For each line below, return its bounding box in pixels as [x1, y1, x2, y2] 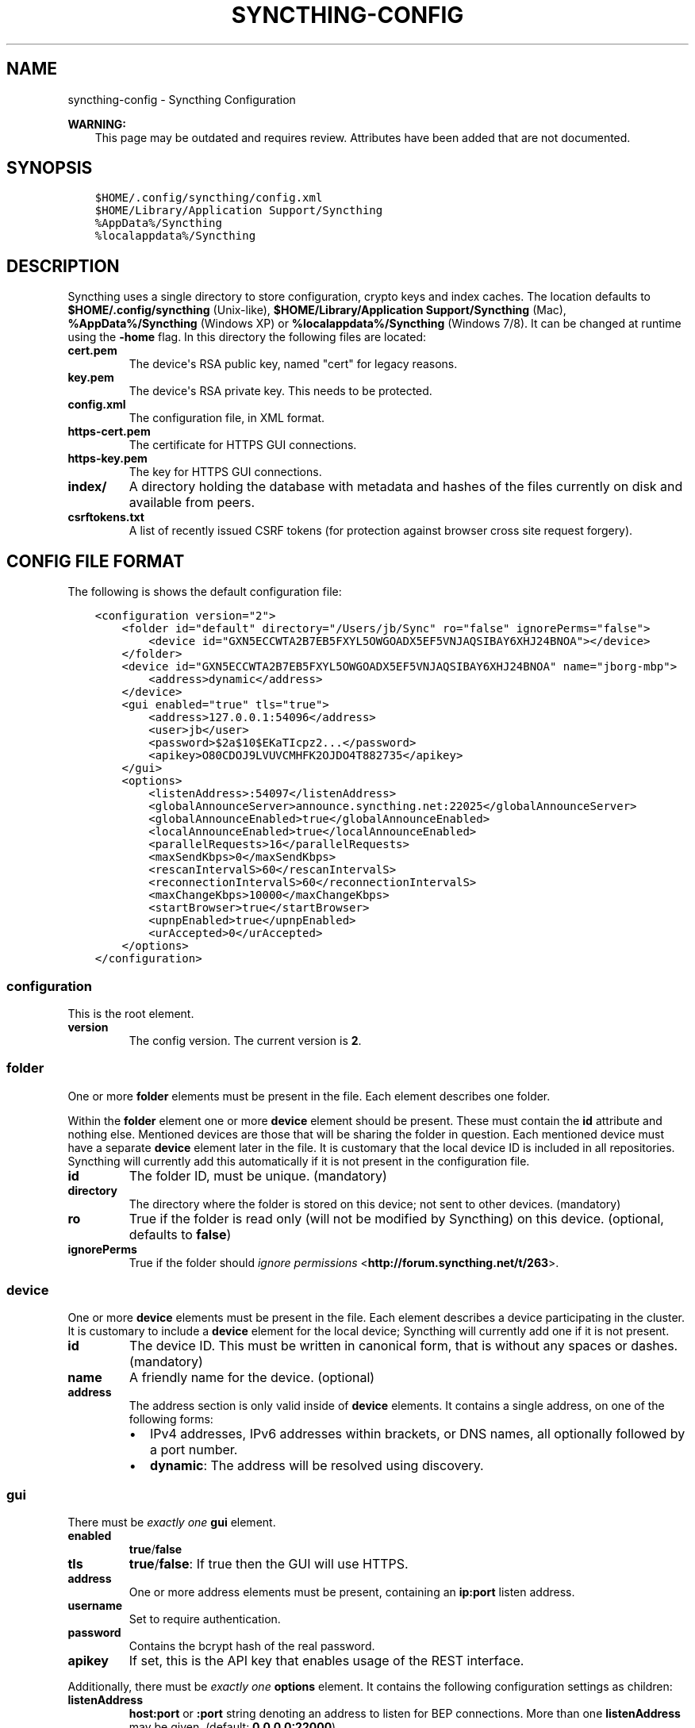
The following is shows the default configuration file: [67, 585, 342, 599]
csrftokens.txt [67, 510, 144, 524]
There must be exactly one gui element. [67, 1515, 276, 1530]
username [67, 1599, 123, 1613]
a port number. [149, 1442, 238, 1458]
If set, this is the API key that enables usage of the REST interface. [129, 1653, 524, 1669]
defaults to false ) [129, 1226, 232, 1242]
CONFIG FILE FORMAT [6, 551, 185, 571]
